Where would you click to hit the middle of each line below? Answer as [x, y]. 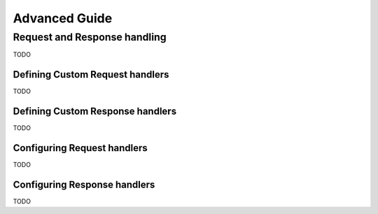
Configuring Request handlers [80, 148]
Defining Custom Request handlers [91, 74]
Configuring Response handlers [84, 184]
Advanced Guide [63, 18]
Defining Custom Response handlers [95, 112]
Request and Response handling [90, 37]
